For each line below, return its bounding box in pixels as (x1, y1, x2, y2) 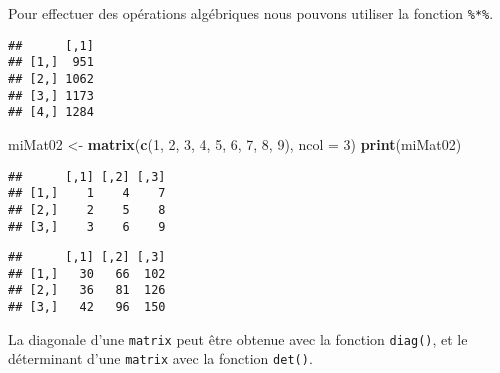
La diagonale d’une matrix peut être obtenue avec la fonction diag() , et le (8, 328, 468, 349)
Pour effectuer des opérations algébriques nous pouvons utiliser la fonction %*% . (8, 3, 494, 23)
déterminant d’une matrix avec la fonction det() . (8, 348, 313, 369)
